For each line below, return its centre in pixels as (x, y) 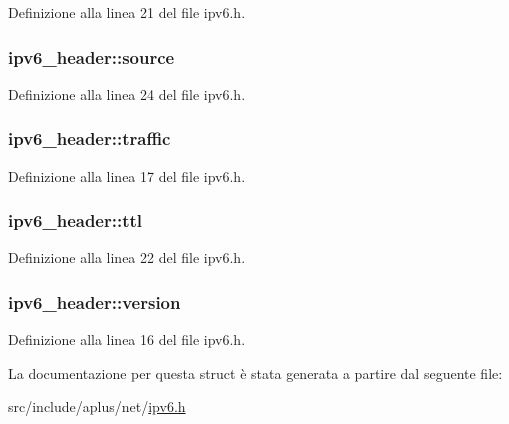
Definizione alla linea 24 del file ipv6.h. (127, 93)
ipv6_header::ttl (75, 220)
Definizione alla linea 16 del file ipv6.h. (127, 339)
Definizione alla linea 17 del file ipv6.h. (127, 175)
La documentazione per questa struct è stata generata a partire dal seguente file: (255, 372)
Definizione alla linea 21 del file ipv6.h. (127, 12)
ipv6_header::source (91, 56)
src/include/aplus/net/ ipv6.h (97, 406)
